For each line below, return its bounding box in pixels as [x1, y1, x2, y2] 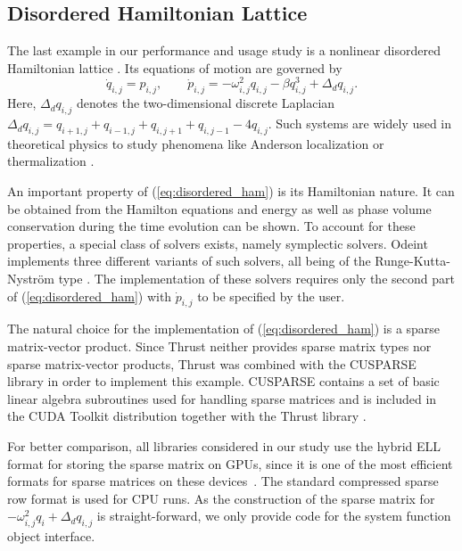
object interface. [7, 527, 95, 546]
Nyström [7, 269, 55, 288]
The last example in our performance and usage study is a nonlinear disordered [7, 41, 441, 60]
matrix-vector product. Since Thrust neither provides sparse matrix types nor [7, 337, 432, 355]
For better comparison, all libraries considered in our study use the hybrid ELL [7, 436, 441, 455]
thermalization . [7, 152, 95, 170]
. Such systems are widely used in [268, 114, 452, 133]
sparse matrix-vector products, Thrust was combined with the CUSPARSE [7, 354, 417, 373]
